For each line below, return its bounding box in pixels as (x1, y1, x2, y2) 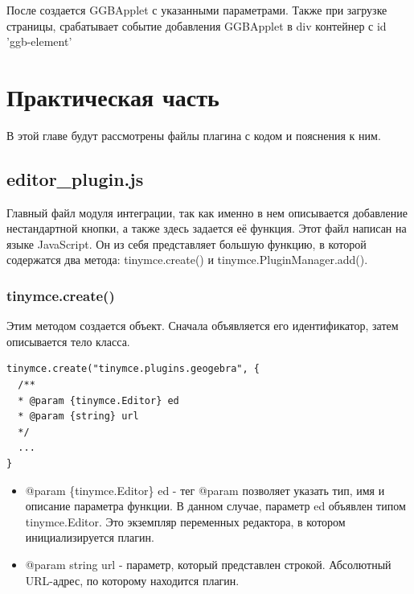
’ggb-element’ (6, 33, 72, 50)
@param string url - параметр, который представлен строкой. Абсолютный (25, 556, 391, 573)
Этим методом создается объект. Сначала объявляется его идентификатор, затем (6, 317, 399, 334)
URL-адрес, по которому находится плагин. (25, 571, 240, 588)
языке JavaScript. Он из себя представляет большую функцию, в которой (6, 235, 367, 252)
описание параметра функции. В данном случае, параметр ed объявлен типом (25, 497, 406, 514)
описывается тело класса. (6, 332, 130, 349)
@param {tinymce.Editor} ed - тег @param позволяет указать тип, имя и (25, 481, 385, 498)
